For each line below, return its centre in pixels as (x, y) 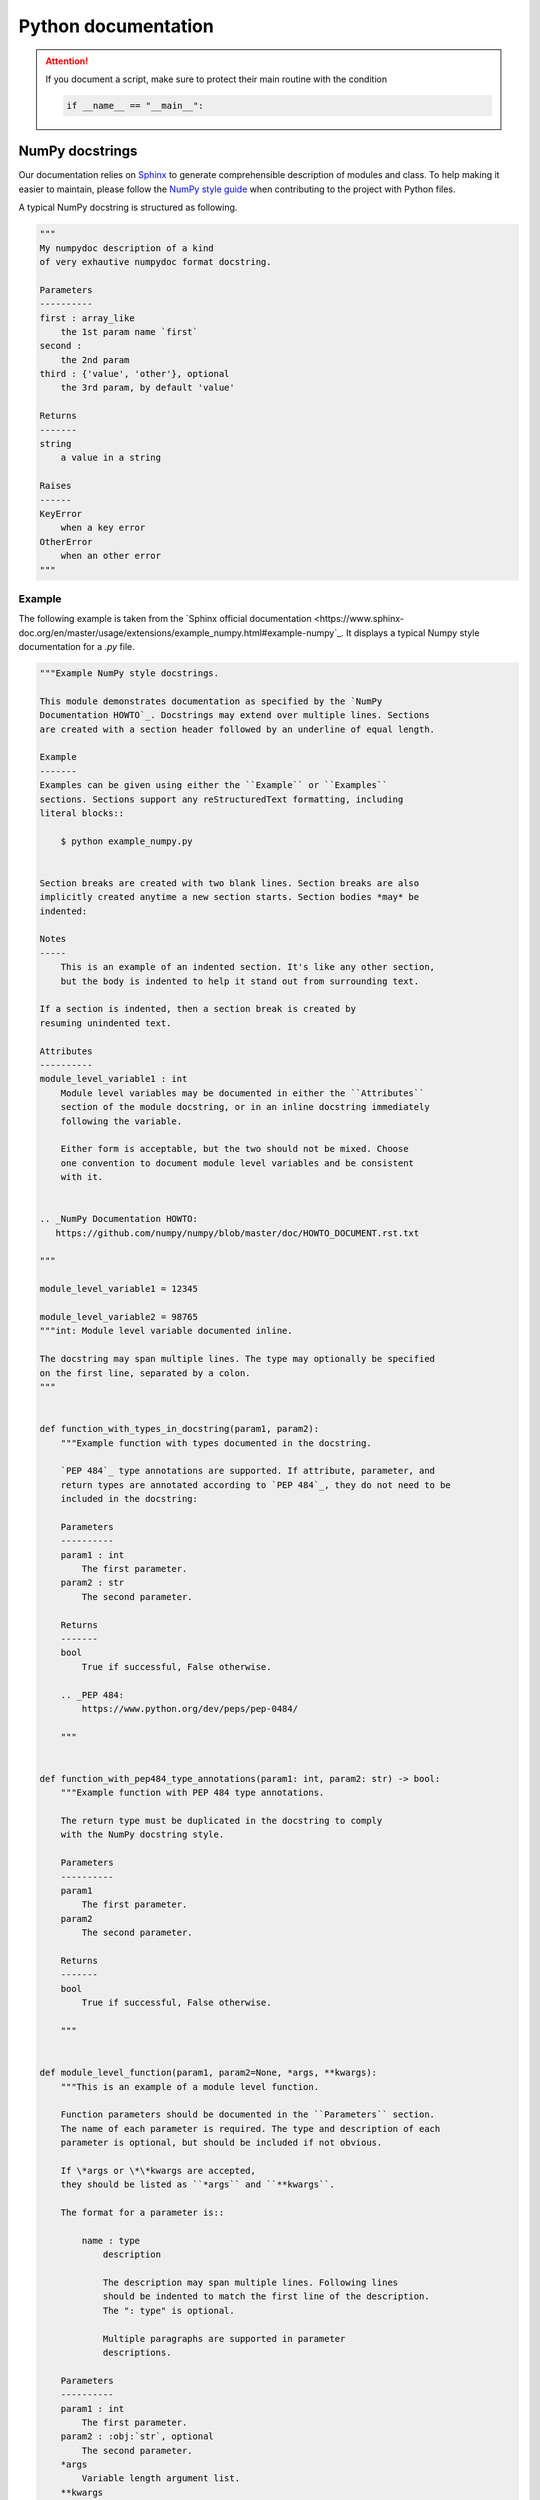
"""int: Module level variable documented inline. (166, 1331)
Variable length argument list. (160, 2478)
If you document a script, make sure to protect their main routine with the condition (216, 79)
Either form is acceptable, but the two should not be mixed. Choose (234, 1149)
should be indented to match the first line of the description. (266, 2296)
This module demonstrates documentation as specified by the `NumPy (211, 701)
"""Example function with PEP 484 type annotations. (192, 1793)
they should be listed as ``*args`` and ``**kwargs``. (197, 2184)
